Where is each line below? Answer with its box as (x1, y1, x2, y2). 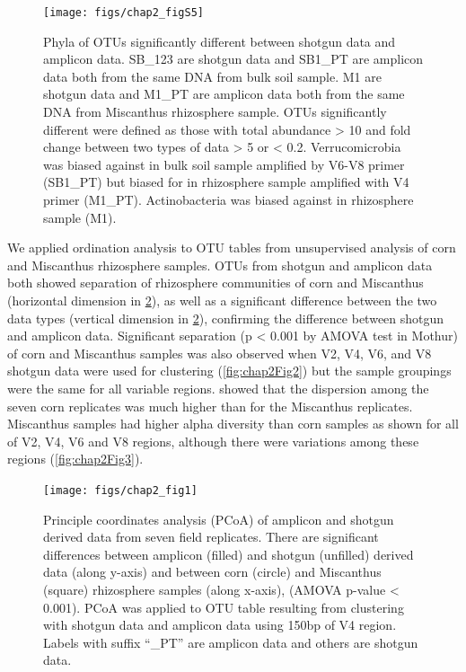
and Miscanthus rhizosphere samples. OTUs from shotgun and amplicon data (7, 255, 433, 274)
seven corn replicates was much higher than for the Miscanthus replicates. (7, 396, 413, 415)
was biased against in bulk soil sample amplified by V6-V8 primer (43, 155, 405, 173)
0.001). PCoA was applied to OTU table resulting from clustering (43, 597, 404, 616)
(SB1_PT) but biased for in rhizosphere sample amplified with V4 (43, 172, 409, 191)
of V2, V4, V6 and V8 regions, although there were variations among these (7, 431, 419, 450)
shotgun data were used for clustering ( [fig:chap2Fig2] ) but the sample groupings (7, 361, 452, 380)
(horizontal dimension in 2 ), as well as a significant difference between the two (7, 290, 437, 309)
